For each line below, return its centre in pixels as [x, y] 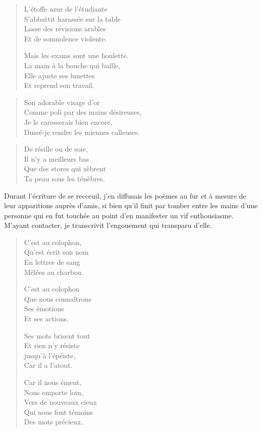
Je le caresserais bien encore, [68, 122]
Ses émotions [44, 308]
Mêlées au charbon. [54, 272]
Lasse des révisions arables [65, 29]
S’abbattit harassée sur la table [72, 18]
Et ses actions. [46, 319]
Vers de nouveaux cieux [60, 402]
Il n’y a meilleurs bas [57, 158]
